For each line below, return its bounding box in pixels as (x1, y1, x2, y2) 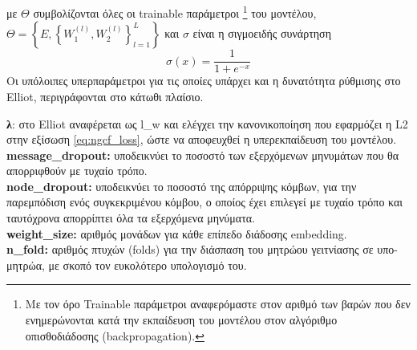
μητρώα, (6, 256, 45, 273)
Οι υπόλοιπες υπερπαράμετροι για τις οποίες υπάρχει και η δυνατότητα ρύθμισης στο (6, 72, 401, 89)
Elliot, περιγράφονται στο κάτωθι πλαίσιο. (6, 87, 204, 104)
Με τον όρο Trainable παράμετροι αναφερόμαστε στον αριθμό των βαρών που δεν (25, 295, 411, 312)
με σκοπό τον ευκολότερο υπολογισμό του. (48, 256, 247, 273)
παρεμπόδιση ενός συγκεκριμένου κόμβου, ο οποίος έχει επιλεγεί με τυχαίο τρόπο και (6, 193, 403, 210)
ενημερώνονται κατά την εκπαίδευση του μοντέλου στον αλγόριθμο (25, 311, 338, 328)
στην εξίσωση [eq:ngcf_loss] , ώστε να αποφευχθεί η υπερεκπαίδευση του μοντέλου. (6, 131, 397, 148)
